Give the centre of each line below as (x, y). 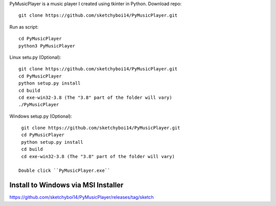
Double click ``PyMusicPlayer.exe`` (64, 171)
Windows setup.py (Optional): (41, 116)
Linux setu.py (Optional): (35, 57)
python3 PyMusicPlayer (47, 46)
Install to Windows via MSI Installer (66, 185)
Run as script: (24, 27)
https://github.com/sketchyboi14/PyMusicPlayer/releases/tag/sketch (82, 197)
